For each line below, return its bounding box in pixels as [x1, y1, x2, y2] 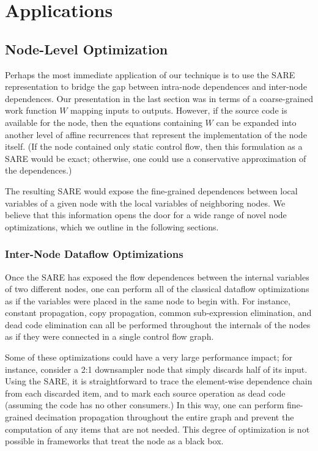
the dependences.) [5, 164, 72, 177]
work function [5, 104, 57, 117]
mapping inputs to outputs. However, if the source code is [70, 104, 287, 117]
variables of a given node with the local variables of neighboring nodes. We [5, 196, 286, 209]
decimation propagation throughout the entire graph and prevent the [35, 411, 294, 424]
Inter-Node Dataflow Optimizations [5, 246, 183, 262]
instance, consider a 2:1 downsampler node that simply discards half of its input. [5, 362, 308, 375]
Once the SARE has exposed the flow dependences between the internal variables [5, 270, 309, 283]
